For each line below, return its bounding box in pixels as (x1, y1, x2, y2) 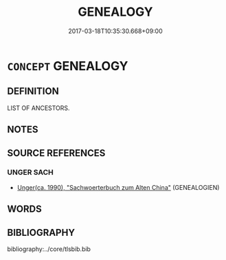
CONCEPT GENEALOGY (7, 58, 128, 74)
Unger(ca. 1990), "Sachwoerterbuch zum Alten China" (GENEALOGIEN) (16, 183, 220, 191)
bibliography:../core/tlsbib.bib (7, 245, 91, 253)
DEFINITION (7, 85, 60, 97)
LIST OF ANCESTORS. (7, 104, 70, 112)
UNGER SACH (7, 168, 54, 177)
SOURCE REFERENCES (7, 147, 106, 159)
